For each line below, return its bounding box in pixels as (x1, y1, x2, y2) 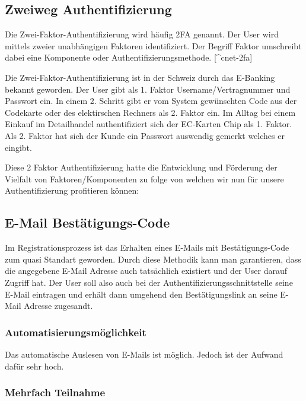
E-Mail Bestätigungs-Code (5, 213, 170, 232)
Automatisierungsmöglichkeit (5, 324, 146, 339)
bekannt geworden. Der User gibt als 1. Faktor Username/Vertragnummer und (5, 83, 291, 95)
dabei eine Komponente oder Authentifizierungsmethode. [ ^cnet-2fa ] (5, 51, 253, 64)
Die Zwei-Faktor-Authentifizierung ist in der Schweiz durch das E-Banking (5, 71, 275, 83)
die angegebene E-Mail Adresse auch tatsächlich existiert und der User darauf (5, 264, 287, 277)
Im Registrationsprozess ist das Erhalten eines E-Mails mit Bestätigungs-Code (5, 241, 289, 254)
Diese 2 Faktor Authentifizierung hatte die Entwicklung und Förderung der (5, 161, 278, 173)
